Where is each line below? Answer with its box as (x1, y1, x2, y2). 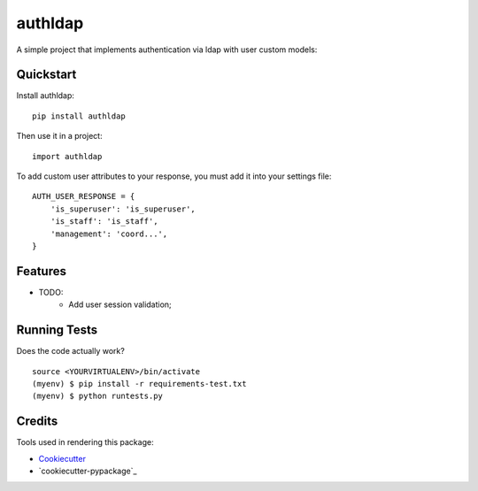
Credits (16, 414, 58, 429)
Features (16, 264, 66, 279)
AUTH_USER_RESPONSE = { (32, 191, 135, 202)
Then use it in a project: (16, 131, 103, 142)
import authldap (32, 151, 103, 161)
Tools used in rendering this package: (16, 437, 154, 448)
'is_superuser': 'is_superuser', (50, 203, 197, 214)
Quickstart (16, 67, 77, 82)
